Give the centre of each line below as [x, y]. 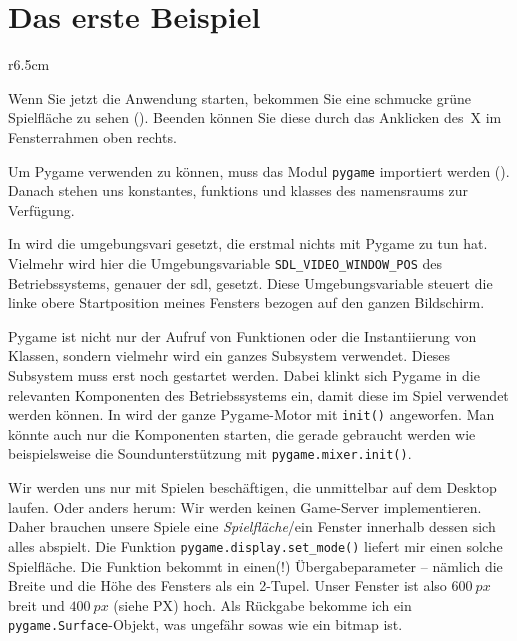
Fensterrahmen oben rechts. [92, 136]
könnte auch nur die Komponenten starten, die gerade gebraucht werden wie [242, 433]
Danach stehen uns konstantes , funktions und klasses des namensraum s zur [238, 190]
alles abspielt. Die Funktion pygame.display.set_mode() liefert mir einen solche [255, 545]
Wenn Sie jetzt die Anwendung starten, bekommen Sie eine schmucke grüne [239, 97]
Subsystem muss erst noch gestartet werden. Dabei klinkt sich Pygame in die [244, 374]
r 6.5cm [29, 64]
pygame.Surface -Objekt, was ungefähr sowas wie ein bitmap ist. [205, 624]
